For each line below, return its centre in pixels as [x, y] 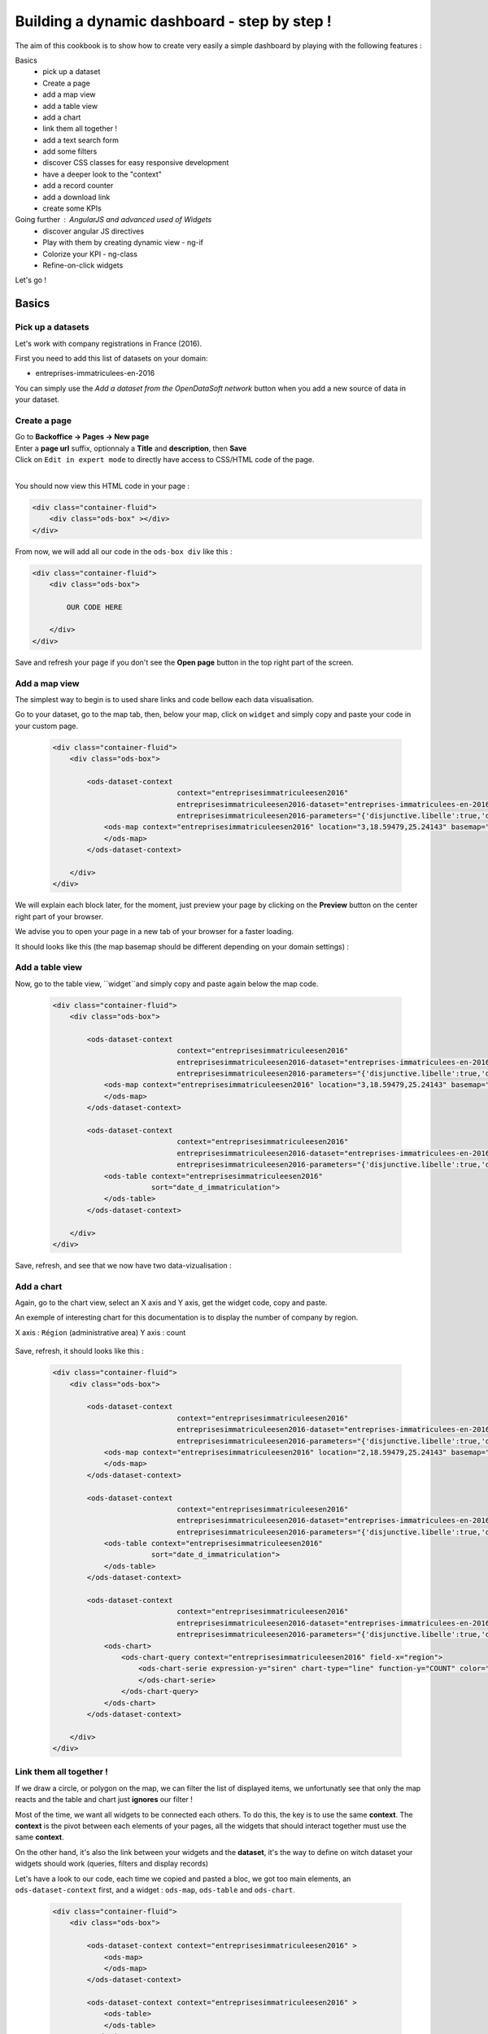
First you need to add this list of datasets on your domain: [111, 358]
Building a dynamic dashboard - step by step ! [174, 21]
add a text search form [81, 140]
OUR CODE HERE [94, 607]
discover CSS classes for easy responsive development [136, 163]
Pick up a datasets [52, 327]
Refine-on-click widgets [83, 265]
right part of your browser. [59, 916]
